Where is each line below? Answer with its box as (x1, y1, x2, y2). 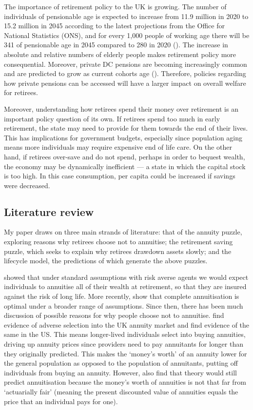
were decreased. (4, 180, 50, 190)
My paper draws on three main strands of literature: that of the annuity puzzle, (4, 227, 242, 237)
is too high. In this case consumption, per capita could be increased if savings (4, 171, 235, 181)
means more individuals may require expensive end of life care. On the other (4, 142, 232, 152)
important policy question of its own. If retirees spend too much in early (4, 113, 220, 123)
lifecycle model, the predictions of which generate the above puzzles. (4, 255, 208, 266)
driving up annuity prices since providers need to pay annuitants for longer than (4, 339, 243, 349)
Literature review (4, 204, 94, 219)
